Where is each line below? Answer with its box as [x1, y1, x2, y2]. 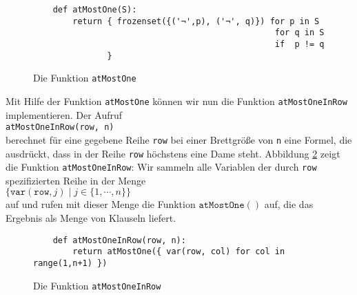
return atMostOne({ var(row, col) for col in [72, 247, 285, 257]
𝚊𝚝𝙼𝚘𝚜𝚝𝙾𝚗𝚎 [198, 200, 245, 211]
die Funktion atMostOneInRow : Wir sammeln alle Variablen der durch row [6, 160, 317, 174]
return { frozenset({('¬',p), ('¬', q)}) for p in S [72, 16, 320, 26]
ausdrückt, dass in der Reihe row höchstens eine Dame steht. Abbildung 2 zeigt [6, 146, 340, 160]
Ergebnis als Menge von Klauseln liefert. [6, 211, 176, 225]
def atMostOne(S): [52, 5, 137, 15]
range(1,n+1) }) [33, 258, 108, 268]
